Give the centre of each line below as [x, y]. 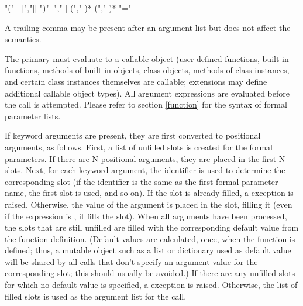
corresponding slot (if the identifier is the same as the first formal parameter [142, 181]
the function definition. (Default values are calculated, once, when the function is [150, 238]
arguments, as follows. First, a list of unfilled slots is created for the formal [139, 147]
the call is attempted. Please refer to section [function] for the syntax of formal [146, 104]
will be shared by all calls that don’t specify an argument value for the [131, 261]
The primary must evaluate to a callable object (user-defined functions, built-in [147, 58]
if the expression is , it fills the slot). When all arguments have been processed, [146, 216]
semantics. [23, 39]
